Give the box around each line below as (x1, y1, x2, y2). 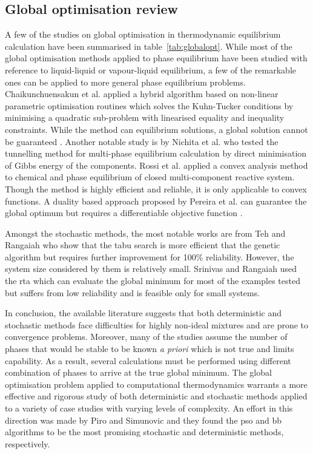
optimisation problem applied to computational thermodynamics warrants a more (5, 378, 308, 390)
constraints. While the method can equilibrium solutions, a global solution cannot (5, 123, 308, 135)
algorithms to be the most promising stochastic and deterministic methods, (5, 425, 284, 438)
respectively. (5, 437, 50, 450)
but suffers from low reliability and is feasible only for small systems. (5, 286, 260, 299)
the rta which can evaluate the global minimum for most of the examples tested (5, 274, 300, 287)
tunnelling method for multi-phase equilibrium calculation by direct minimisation (5, 147, 307, 160)
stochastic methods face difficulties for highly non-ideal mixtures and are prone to (5, 318, 309, 331)
